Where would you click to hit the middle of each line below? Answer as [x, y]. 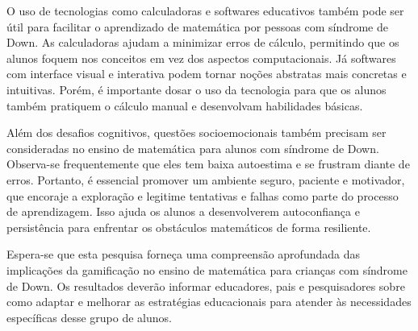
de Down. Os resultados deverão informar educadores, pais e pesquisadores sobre [206, 285]
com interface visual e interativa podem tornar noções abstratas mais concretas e [207, 74]
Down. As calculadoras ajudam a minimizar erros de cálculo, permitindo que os [203, 42]
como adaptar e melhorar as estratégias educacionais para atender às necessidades [209, 302]
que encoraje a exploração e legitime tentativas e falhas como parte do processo [203, 195]
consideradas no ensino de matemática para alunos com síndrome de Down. [193, 148]
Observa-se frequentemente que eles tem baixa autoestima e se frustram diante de [208, 164]
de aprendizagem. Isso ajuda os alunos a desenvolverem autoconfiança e [183, 211]
